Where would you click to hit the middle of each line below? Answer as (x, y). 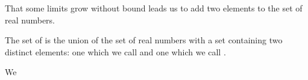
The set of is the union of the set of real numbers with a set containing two (144, 40)
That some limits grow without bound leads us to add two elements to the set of (154, 8)
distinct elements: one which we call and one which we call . (115, 51)
